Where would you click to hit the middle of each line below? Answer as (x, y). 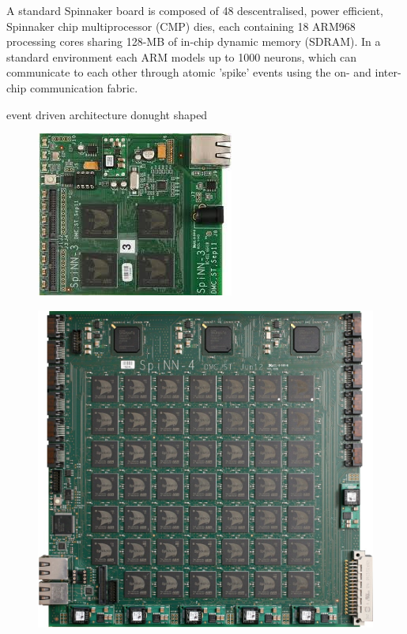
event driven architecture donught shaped (107, 114)
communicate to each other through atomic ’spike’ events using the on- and (189, 72)
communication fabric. (84, 87)
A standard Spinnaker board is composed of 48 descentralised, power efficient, (195, 10)
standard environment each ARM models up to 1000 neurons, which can (182, 56)
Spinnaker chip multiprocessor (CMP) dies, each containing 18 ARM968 (181, 26)
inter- (388, 72)
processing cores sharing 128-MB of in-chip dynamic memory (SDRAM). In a (194, 41)
